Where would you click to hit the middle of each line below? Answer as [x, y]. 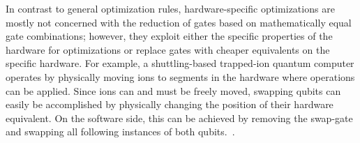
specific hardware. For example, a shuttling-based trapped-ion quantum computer [180, 63]
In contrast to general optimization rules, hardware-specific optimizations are [170, 8]
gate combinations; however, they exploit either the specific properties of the [169, 36]
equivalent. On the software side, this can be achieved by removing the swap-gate [179, 118]
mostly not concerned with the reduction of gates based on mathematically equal [179, 22]
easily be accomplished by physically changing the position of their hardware [170, 104]
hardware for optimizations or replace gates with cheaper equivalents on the [168, 49]
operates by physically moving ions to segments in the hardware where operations [180, 76]
